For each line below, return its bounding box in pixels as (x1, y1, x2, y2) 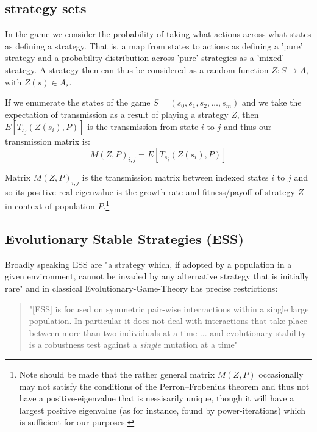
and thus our (223, 120, 272, 133)
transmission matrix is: (5, 135, 90, 148)
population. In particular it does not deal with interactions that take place (29, 314, 307, 327)
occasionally (258, 367, 304, 380)
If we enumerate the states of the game (5, 96, 151, 109)
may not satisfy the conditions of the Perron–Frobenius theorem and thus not (19, 380, 310, 392)
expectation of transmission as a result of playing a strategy (5, 107, 229, 120)
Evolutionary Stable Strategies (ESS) (5, 229, 244, 248)
